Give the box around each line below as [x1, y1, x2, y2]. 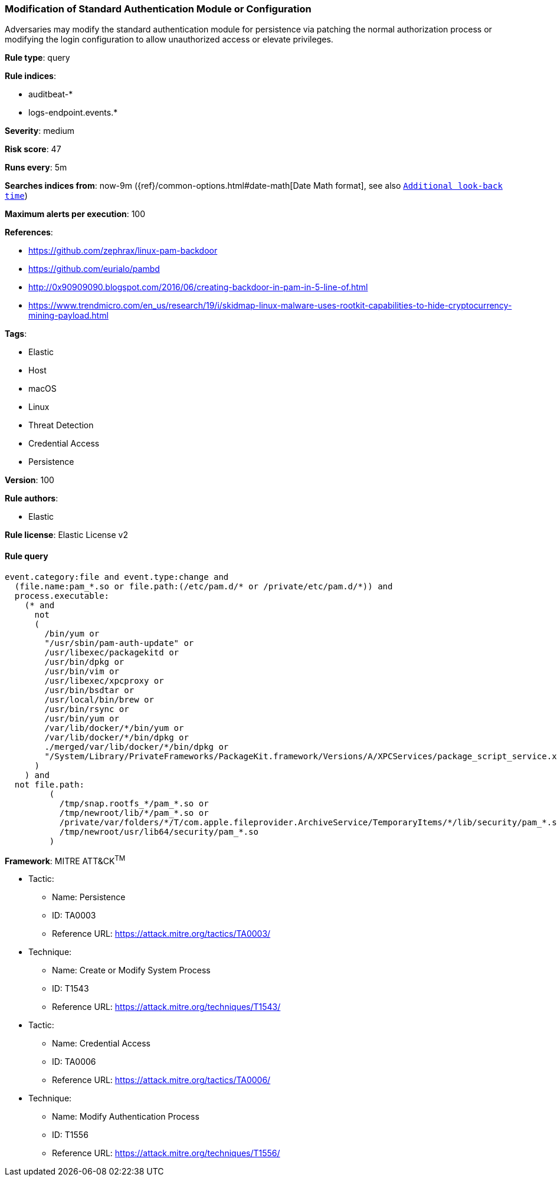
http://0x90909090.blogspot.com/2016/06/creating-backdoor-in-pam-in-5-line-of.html [28, 282, 368, 293]
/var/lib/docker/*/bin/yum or [44, 723, 184, 733]
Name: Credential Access [52, 1038, 150, 1049]
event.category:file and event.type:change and [5, 572, 229, 582]
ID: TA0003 [52, 910, 96, 921]
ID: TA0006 [52, 1057, 96, 1067]
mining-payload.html [28, 310, 109, 321]
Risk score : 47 [5, 144, 61, 155]
